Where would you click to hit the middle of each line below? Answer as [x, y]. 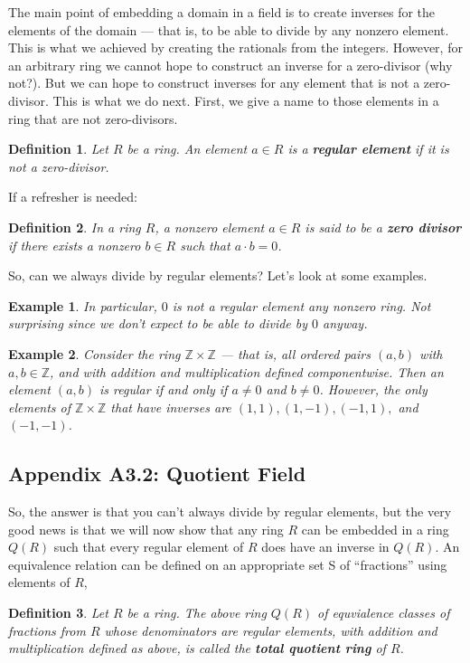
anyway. [345, 323]
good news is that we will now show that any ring [146, 529]
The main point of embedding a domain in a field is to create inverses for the [222, 12]
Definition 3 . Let [58, 613]
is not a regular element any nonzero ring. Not [301, 305]
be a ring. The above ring [197, 613]
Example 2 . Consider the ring [94, 353]
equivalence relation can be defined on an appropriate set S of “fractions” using [228, 564]
